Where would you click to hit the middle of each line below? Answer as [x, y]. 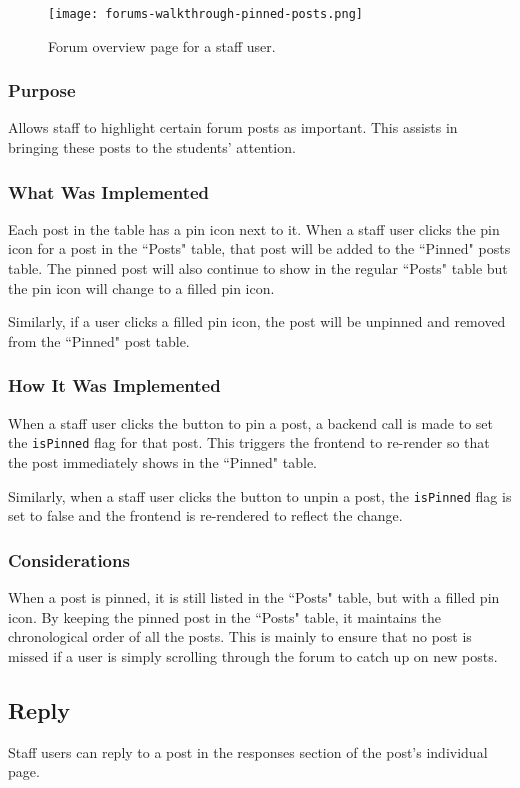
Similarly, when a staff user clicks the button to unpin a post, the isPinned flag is [260, 495]
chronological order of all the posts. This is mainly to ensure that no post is [240, 636]
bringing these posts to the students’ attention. [152, 147]
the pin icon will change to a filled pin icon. [141, 287]
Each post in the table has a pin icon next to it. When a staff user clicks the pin [254, 228]
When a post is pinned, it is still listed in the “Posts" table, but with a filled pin [254, 596]
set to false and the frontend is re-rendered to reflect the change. [205, 515]
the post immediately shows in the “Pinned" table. [162, 461]
